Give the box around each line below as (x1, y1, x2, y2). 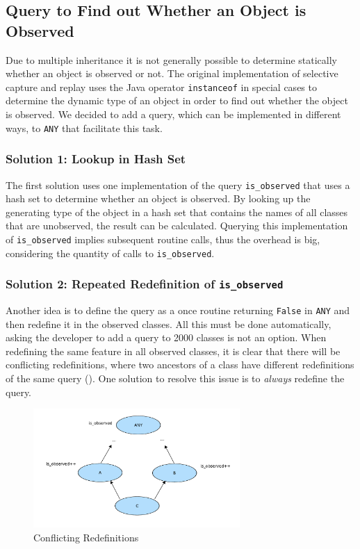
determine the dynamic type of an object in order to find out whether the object (6, 93, 348, 108)
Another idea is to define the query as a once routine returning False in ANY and (6, 303, 350, 318)
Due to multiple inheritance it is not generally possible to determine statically (6, 52, 338, 67)
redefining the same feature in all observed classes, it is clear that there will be (6, 343, 341, 358)
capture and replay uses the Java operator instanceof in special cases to (6, 79, 317, 94)
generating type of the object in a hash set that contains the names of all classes (6, 204, 348, 219)
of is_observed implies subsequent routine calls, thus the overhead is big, (6, 231, 320, 246)
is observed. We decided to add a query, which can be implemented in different (6, 107, 341, 122)
